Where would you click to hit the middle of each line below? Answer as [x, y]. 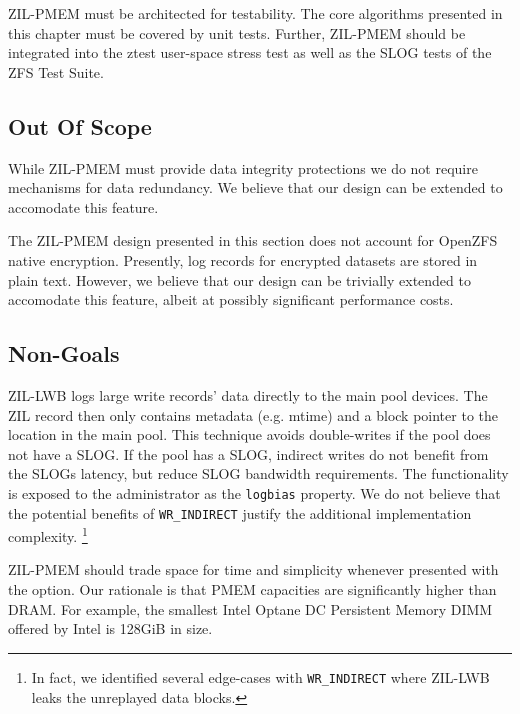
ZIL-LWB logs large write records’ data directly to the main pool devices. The [248, 394]
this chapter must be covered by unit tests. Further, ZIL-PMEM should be [237, 32]
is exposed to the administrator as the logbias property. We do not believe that [254, 492]
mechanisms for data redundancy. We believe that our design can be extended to [255, 187]
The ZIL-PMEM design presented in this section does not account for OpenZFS [253, 240]
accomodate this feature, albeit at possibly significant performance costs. [231, 299]
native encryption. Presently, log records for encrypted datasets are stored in [243, 259]
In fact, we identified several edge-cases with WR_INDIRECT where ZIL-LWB [260, 676]
